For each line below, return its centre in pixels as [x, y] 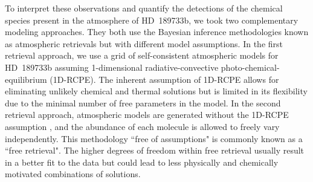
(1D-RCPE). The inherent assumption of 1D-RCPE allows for [164, 79]
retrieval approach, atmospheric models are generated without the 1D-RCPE [147, 115]
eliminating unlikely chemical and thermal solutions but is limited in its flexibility [156, 91]
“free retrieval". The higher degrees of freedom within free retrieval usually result [155, 150]
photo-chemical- [250, 67]
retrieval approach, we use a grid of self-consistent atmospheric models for [142, 55]
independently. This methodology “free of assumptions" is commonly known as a [154, 138]
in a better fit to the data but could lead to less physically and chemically [142, 162]
